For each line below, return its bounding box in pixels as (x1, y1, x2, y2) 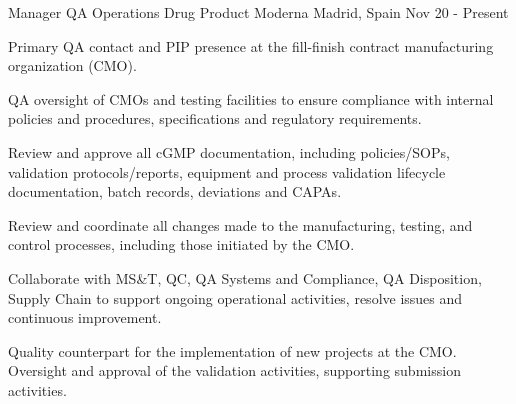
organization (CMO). (8, 55, 137, 76)
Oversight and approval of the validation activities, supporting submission (8, 360, 461, 381)
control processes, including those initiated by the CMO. (8, 234, 355, 255)
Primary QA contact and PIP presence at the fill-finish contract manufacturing (8, 35, 494, 56)
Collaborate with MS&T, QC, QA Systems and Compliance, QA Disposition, (8, 267, 482, 288)
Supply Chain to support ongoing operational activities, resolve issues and (8, 287, 463, 308)
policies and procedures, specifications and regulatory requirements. (8, 108, 422, 129)
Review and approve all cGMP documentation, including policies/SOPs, (8, 141, 450, 162)
